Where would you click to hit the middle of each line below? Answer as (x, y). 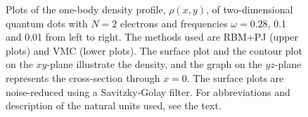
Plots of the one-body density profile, (86, 9)
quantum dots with (47, 23)
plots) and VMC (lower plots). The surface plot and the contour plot (154, 50)
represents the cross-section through (83, 77)
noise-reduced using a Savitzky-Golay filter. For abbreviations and (148, 91)
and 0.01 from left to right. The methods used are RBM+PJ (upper (152, 37)
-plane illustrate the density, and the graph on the (154, 64)
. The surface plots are (235, 77)
